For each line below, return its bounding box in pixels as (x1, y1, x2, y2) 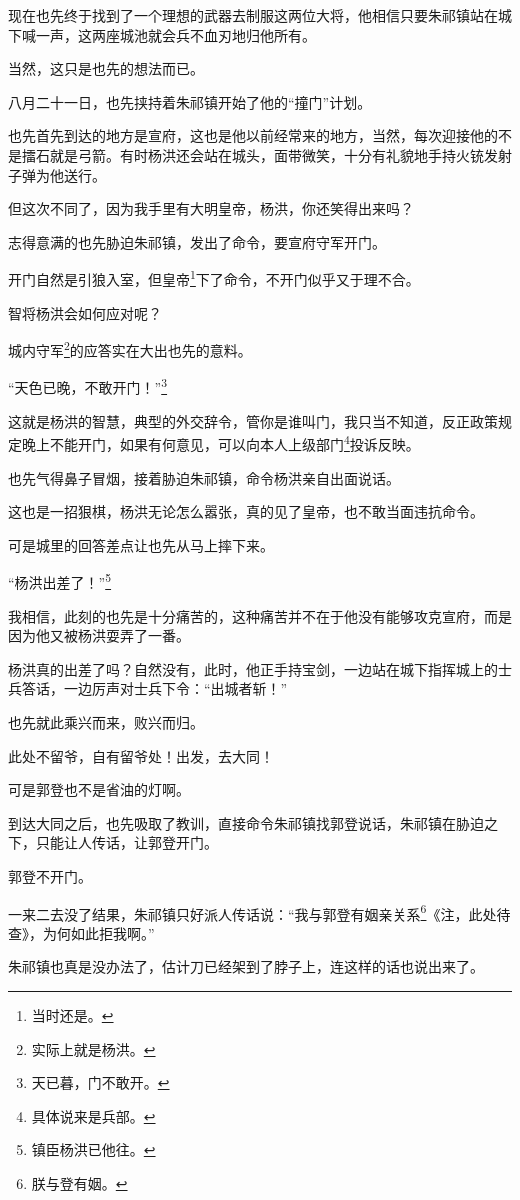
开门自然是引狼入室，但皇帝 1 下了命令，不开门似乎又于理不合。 (8, 266, 420, 289)
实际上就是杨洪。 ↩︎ (31, 1038, 156, 1059)
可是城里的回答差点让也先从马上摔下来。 (8, 534, 274, 555)
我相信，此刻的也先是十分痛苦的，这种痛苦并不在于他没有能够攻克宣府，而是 (8, 605, 512, 626)
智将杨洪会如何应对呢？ (8, 302, 162, 323)
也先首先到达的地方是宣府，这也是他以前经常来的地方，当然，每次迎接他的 (8, 125, 498, 146)
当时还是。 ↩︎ (31, 1004, 114, 1025)
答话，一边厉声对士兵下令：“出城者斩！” (21, 678, 288, 699)
